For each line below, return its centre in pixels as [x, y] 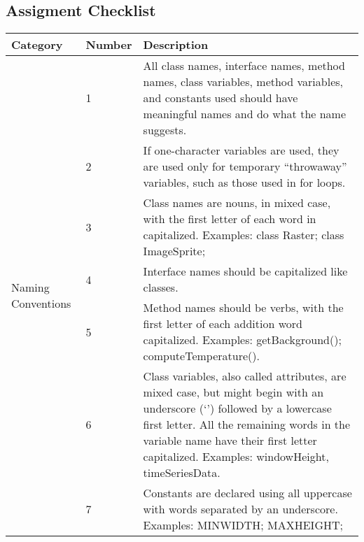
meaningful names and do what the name [245, 114]
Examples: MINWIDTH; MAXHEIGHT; [243, 525]
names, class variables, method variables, [243, 82]
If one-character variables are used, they [241, 150]
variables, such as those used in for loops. [244, 183]
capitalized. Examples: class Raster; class [244, 235]
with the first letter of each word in [230, 219]
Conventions [41, 304]
